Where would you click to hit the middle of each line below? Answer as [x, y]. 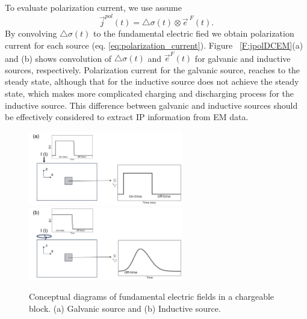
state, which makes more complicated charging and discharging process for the [150, 93]
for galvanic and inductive [243, 58]
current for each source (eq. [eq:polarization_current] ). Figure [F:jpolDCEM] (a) [154, 45]
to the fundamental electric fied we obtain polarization [194, 33]
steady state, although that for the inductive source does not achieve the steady [152, 81]
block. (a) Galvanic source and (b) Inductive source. [125, 308]
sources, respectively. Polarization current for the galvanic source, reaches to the [153, 69]
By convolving [31, 33]
